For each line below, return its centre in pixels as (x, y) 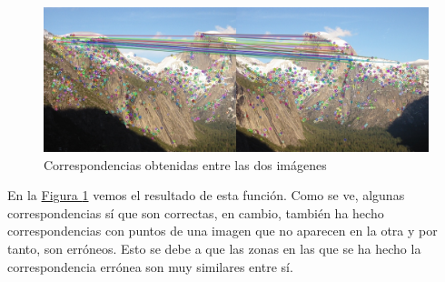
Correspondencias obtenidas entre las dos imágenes (185, 164)
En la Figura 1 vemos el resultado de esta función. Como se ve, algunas (206, 195)
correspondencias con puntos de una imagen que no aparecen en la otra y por (222, 231)
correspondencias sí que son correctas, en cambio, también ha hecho (196, 212)
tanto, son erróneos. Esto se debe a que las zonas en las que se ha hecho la (214, 248)
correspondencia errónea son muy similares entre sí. (150, 266)
